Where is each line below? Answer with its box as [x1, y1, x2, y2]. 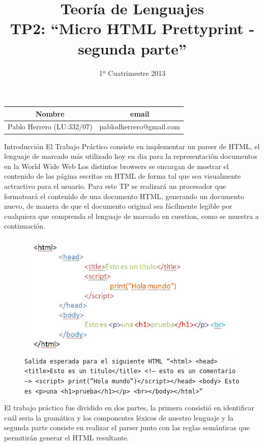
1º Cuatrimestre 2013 [99, 67, 166, 78]
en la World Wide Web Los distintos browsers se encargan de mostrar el [4, 160, 229, 171]
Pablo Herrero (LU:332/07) [8, 121, 93, 132]
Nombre [36, 108, 65, 119]
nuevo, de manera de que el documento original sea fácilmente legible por [4, 201, 232, 211]
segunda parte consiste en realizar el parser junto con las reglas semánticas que [4, 422, 250, 433]
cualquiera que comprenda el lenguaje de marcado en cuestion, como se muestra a [4, 210, 259, 221]
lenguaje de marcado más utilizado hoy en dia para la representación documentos [4, 151, 257, 161]
